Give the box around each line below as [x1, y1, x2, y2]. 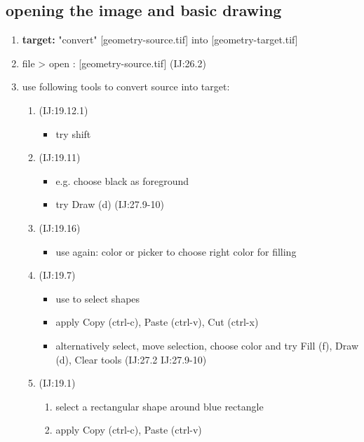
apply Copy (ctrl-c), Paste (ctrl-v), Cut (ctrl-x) [55, 315, 259, 329]
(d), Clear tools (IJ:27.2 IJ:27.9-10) [55, 352, 207, 366]
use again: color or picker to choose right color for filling [55, 244, 297, 258]
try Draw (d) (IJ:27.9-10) [55, 197, 164, 212]
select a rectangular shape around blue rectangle [55, 399, 264, 413]
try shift [55, 126, 91, 141]
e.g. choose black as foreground [55, 173, 189, 188]
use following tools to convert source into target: [22, 79, 230, 94]
